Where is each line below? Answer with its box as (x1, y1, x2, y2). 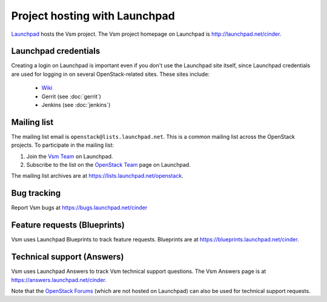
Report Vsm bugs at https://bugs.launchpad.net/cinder (11, 204, 148, 212)
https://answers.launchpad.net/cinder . (11, 276, 107, 283)
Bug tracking (11, 188, 61, 198)
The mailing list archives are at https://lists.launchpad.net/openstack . (11, 172, 184, 180)
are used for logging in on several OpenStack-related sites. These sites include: (11, 70, 210, 78)
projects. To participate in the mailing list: (11, 141, 114, 149)
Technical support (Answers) (11, 252, 124, 262)
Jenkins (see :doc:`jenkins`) (41, 101, 111, 109)
